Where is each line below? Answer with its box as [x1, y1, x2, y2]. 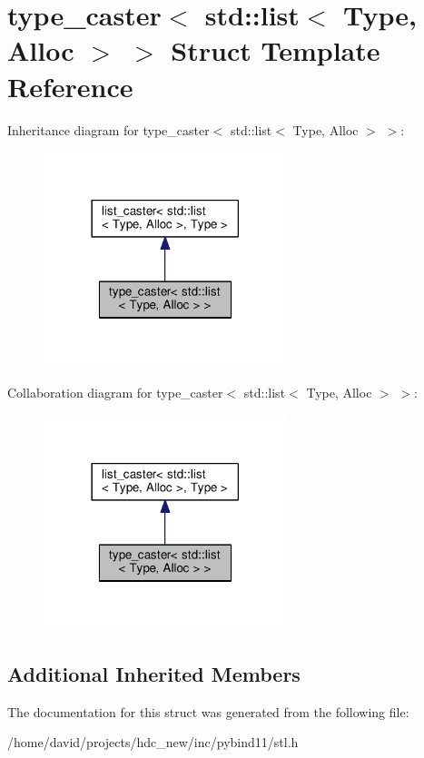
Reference [7, 67, 133, 104]
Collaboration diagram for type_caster [7, 382, 223, 401]
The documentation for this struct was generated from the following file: [7, 702, 409, 721]
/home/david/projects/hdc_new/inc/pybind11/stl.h [7, 733, 299, 752]
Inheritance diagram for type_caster [7, 120, 210, 139]
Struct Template [171, 32, 380, 69]
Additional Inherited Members [7, 659, 301, 687]
